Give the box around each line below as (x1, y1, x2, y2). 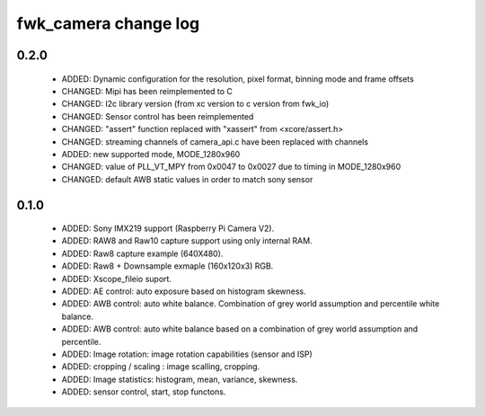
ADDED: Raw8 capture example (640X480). (61, 248, 224, 259)
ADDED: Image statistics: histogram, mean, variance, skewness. (61, 374, 298, 385)
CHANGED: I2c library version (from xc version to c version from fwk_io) (61, 99, 330, 110)
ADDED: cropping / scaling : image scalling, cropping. (61, 361, 260, 372)
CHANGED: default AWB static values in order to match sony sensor (61, 173, 313, 184)
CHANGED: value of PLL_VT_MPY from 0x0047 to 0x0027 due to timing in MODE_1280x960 (61, 162, 401, 173)
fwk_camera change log (16, 13, 200, 33)
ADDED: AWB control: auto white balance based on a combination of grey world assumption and (61, 323, 419, 334)
